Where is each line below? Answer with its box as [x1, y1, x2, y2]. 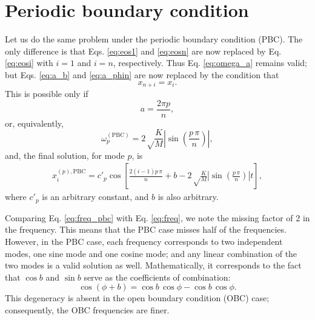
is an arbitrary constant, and [42, 190, 149, 203]
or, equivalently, [5, 116, 64, 129]
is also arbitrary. [157, 190, 219, 203]
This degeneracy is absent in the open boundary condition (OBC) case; [5, 292, 270, 304]
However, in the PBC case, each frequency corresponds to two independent [5, 235, 283, 247]
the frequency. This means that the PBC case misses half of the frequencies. [5, 223, 287, 236]
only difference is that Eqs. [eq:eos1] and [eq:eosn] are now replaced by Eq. [5, 44, 282, 57]
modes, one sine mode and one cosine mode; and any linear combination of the [5, 247, 297, 259]
